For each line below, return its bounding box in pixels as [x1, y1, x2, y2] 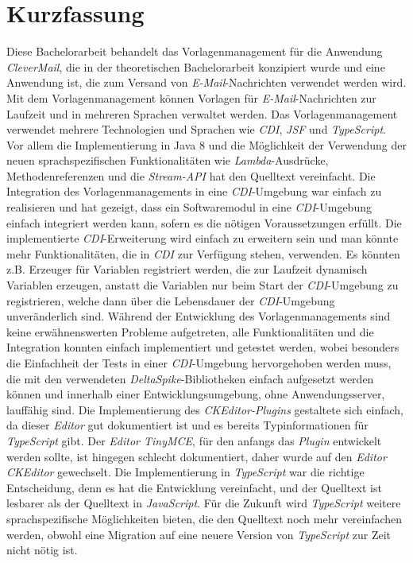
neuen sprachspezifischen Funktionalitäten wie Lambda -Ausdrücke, [6, 152, 329, 169]
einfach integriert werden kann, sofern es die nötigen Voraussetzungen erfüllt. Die [6, 214, 402, 231]
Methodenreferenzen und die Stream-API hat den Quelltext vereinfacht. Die [6, 167, 376, 184]
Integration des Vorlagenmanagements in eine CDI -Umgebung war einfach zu [6, 183, 382, 200]
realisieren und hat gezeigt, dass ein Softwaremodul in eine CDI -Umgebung [6, 199, 372, 215]
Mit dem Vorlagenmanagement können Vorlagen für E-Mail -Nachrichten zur [6, 89, 376, 106]
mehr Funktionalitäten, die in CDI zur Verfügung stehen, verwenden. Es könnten [6, 245, 400, 262]
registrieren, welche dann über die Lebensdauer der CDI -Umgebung [6, 292, 335, 309]
